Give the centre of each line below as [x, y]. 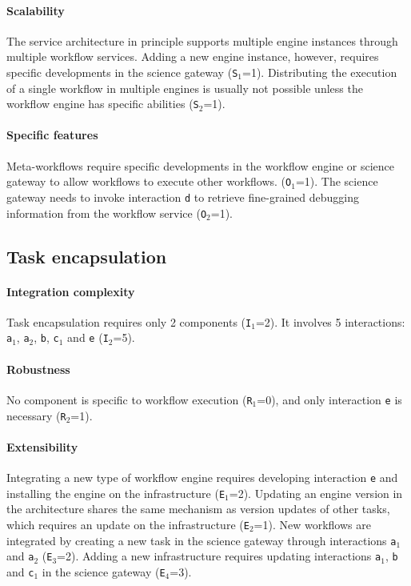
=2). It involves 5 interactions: [330, 321]
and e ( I [88, 337]
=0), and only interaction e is [329, 399]
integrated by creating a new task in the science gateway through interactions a [202, 540]
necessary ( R [36, 415]
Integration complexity [71, 291]
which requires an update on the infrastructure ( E [128, 524]
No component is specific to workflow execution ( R [130, 399]
